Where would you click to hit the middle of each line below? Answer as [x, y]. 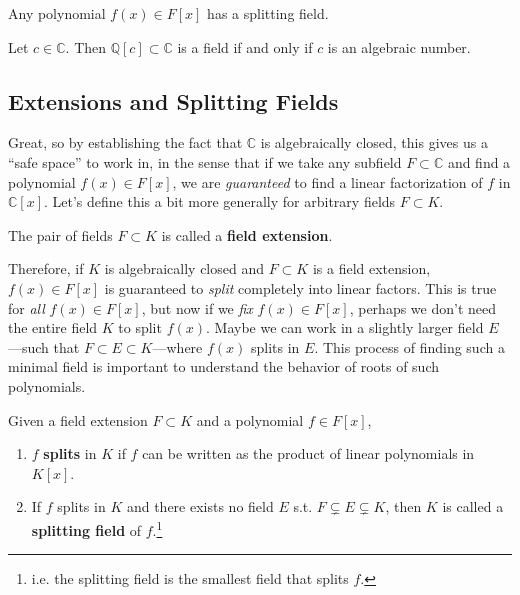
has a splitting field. [268, 13]
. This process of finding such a [409, 346]
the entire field [53, 327]
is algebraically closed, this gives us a [374, 142]
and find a [479, 161]
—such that [44, 346]
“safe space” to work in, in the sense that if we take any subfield [205, 161]
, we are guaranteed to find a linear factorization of [327, 181]
